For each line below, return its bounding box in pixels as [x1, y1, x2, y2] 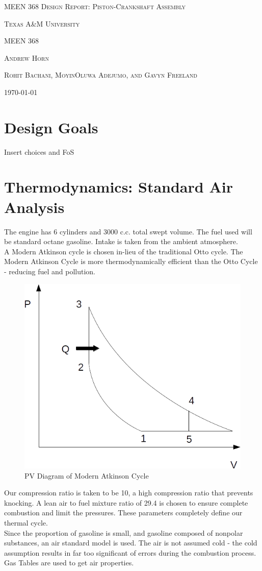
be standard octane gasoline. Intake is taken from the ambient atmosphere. [4, 236, 238, 247]
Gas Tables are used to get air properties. [4, 557, 134, 568]
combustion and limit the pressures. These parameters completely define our [4, 507, 243, 518]
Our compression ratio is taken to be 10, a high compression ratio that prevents [4, 487, 253, 498]
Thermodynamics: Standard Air [4, 176, 233, 197]
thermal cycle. [4, 517, 48, 528]
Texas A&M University [4, 18, 80, 29]
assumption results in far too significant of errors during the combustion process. [4, 547, 256, 558]
